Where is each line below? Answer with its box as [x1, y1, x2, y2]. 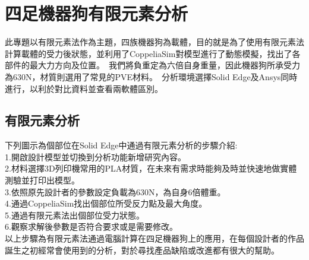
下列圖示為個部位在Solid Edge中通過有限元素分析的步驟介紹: [5, 139, 238, 151]
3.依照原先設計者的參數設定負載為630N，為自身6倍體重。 [5, 185, 226, 198]
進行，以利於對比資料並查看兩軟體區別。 [5, 82, 163, 94]
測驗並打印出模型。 [5, 174, 80, 186]
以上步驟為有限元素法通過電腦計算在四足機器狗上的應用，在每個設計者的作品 [5, 232, 304, 245]
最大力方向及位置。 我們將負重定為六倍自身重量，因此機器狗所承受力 [29, 59, 300, 71]
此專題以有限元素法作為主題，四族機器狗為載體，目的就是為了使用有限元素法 [5, 36, 304, 48]
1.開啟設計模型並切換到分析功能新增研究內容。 [5, 150, 186, 163]
